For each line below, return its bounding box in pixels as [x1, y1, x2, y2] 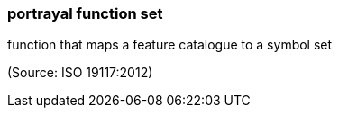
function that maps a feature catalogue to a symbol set [7, 37, 333, 53]
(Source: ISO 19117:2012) [7, 65, 153, 81]
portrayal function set [7, 4, 163, 22]
